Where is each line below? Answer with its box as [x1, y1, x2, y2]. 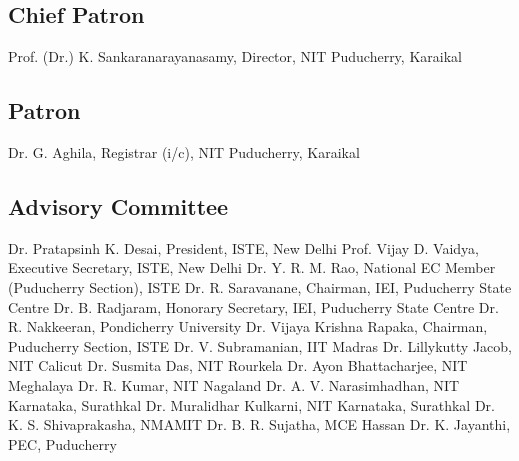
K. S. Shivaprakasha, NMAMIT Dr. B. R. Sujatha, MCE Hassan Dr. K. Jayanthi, [8, 414, 511, 435]
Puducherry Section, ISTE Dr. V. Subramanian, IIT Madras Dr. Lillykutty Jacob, [8, 335, 513, 356]
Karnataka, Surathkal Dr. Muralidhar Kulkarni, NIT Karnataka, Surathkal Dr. [8, 394, 496, 415]
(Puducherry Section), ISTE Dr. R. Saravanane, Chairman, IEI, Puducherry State [8, 276, 512, 297]
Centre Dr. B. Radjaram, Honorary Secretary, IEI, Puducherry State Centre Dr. [8, 296, 499, 317]
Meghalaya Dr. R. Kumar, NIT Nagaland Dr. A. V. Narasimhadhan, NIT [8, 374, 460, 395]
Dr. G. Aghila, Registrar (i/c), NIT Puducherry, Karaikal [8, 142, 360, 162]
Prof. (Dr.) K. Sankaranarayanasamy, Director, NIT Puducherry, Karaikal [8, 46, 462, 67]
